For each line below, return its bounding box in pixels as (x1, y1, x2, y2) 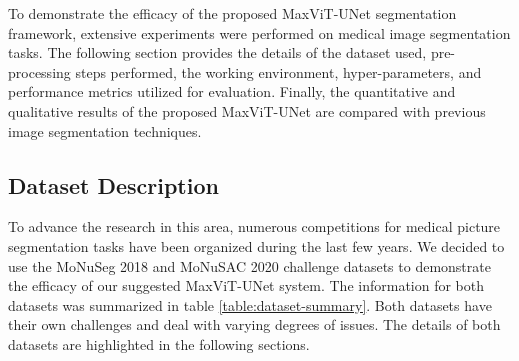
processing (8, 61, 71, 82)
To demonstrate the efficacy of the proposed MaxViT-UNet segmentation (8, 3, 457, 23)
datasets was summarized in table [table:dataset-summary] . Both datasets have (8, 294, 492, 315)
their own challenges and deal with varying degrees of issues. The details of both (8, 314, 501, 335)
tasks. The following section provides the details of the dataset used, (8, 42, 427, 63)
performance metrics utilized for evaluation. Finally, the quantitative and (8, 81, 456, 102)
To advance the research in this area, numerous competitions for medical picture (8, 216, 501, 237)
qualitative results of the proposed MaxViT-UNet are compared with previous (8, 100, 486, 121)
